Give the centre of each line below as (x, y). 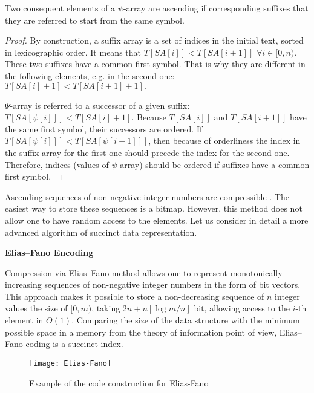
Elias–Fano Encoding (49, 252)
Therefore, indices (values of (57, 164)
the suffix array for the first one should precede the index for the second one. (147, 152)
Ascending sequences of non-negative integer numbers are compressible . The (147, 196)
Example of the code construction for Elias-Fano (119, 382)
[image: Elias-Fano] (70, 363)
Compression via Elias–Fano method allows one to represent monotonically (144, 272)
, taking (106, 308)
